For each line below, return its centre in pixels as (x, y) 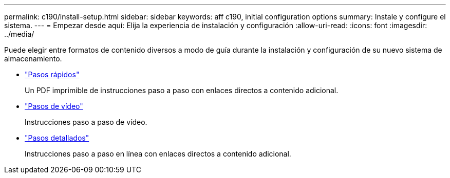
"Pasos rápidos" (52, 74)
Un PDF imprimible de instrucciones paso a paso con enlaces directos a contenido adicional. (182, 90)
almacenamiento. (33, 59)
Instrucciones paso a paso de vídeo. (86, 122)
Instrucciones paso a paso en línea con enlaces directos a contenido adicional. (158, 154)
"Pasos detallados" (57, 138)
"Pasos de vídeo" (54, 106)
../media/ (19, 34)
